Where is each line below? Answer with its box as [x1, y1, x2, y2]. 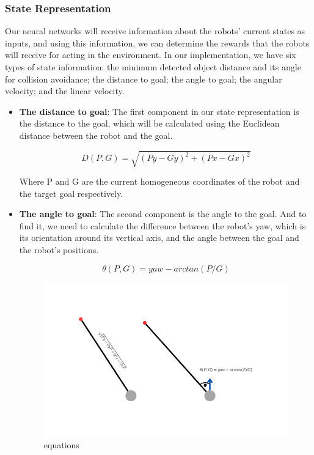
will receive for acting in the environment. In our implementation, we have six [5, 48, 296, 61]
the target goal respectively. [19, 187, 123, 199]
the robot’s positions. [19, 243, 99, 256]
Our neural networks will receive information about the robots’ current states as [5, 24, 305, 37]
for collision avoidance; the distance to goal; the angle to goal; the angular [5, 72, 282, 85]
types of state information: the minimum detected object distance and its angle [5, 61, 301, 73]
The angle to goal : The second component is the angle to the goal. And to [19, 207, 307, 220]
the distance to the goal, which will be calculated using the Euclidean [19, 117, 280, 130]
